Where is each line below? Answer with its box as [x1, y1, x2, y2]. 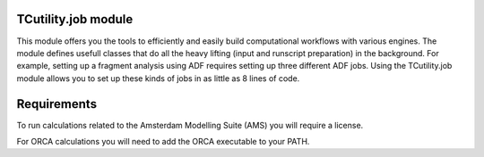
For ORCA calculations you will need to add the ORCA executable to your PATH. [16, 136, 310, 146]
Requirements [16, 96, 98, 112]
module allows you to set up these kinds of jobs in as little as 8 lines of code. [16, 72, 300, 84]
